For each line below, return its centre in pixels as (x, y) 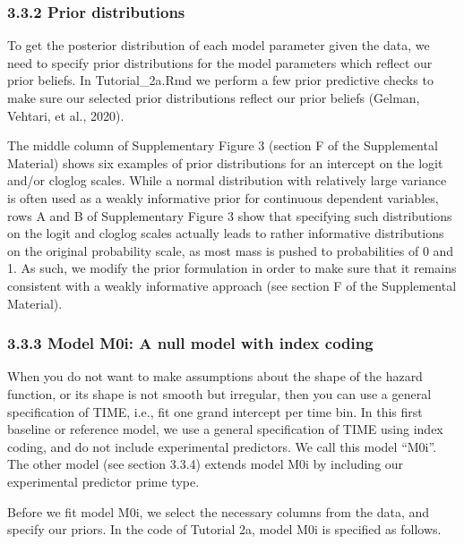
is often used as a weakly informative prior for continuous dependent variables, (223, 197)
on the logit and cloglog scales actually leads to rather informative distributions (226, 233)
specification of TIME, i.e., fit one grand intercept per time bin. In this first (215, 411)
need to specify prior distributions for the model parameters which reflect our (220, 62)
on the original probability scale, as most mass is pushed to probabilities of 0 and (231, 250)
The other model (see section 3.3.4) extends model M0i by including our (206, 464)
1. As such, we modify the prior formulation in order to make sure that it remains (232, 268)
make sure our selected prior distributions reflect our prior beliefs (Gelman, (214, 98)
